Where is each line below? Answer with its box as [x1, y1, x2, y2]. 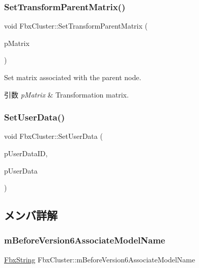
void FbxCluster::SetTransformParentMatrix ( [4, 20, 148, 31]
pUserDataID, [4, 148, 48, 158]
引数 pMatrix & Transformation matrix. [4, 89, 129, 100]
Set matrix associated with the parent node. [4, 72, 141, 82]
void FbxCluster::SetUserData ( [4, 131, 103, 141]
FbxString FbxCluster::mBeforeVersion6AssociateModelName [4, 254, 195, 264]
